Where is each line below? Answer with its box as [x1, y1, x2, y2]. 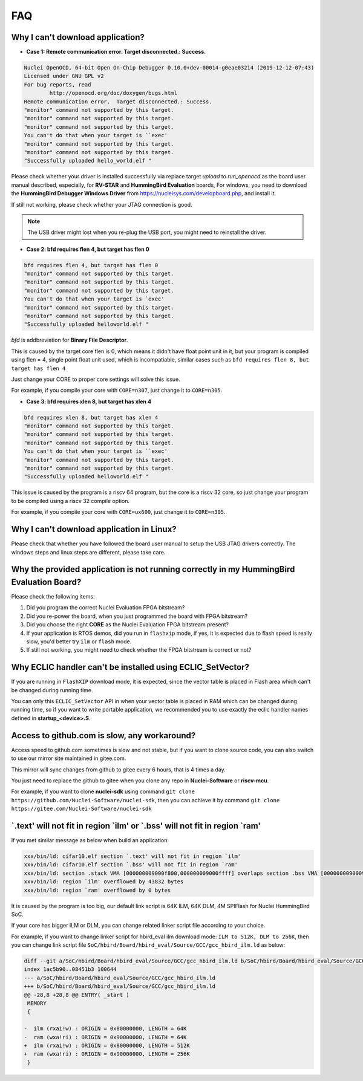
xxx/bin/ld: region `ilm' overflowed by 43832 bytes [24, 878, 184, 885]
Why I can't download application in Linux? [11, 524, 177, 534]
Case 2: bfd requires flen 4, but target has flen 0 [26, 245, 149, 253]
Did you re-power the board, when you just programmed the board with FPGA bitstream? [26, 612, 248, 620]
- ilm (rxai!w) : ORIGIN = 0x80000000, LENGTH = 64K [24, 1025, 187, 1032]
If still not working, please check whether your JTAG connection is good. [11, 201, 193, 208]
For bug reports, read [24, 81, 91, 88]
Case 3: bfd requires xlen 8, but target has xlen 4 [26, 398, 151, 405]
